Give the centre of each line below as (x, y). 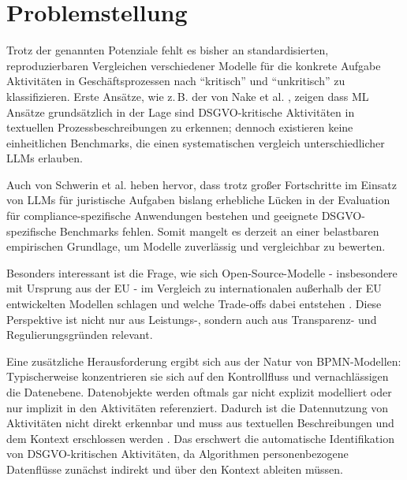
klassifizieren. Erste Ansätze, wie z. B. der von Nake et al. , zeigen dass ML (188, 96)
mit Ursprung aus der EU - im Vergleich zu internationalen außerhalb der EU (194, 288)
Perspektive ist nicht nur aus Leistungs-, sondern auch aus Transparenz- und (192, 319)
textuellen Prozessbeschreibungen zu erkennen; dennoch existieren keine (180, 127)
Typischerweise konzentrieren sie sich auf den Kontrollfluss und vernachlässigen (198, 376)
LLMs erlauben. (45, 158)
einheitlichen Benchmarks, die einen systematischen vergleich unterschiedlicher (196, 142)
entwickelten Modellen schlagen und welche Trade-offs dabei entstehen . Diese (194, 304)
